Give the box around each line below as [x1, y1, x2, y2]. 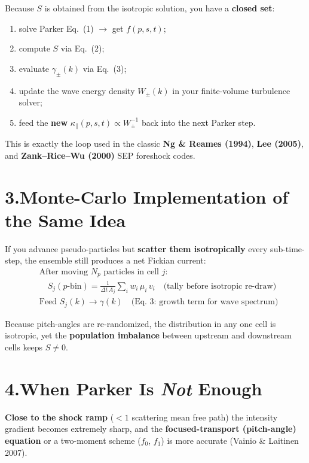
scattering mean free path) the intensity [131, 410, 278, 423]
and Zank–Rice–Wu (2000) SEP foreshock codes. [5, 149, 195, 161]
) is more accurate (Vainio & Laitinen [161, 434, 299, 446]
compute [19, 42, 50, 55]
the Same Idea [5, 207, 126, 232]
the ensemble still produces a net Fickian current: [25, 254, 206, 267]
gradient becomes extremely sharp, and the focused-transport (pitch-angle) [5, 422, 296, 435]
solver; [19, 96, 42, 108]
